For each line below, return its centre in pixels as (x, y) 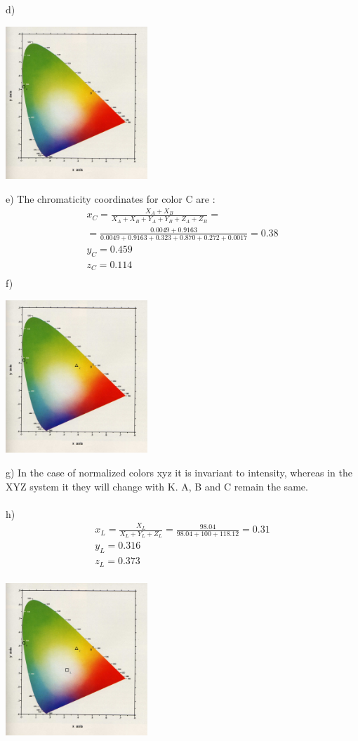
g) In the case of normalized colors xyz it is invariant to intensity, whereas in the (179, 472)
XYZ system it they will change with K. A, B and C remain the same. (157, 486)
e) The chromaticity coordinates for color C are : (111, 198)
